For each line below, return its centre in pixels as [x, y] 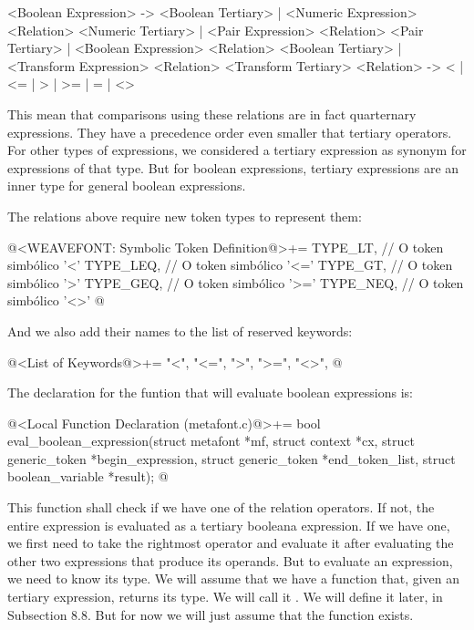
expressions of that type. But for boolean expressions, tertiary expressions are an [233, 167]
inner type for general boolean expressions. [127, 186]
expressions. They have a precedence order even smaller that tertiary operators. [230, 132]
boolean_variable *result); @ [88, 476]
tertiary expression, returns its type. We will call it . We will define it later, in [225, 597]
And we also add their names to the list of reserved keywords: [180, 330]
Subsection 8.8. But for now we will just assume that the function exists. [211, 614]
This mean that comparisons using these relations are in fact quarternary [212, 114]
